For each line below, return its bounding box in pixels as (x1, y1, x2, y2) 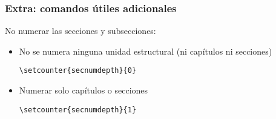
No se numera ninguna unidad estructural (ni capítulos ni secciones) (19, 44, 272, 57)
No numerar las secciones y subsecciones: (5, 24, 156, 37)
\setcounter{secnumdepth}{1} (19, 105, 137, 114)
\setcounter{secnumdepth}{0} (19, 66, 137, 75)
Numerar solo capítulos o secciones (19, 84, 148, 97)
